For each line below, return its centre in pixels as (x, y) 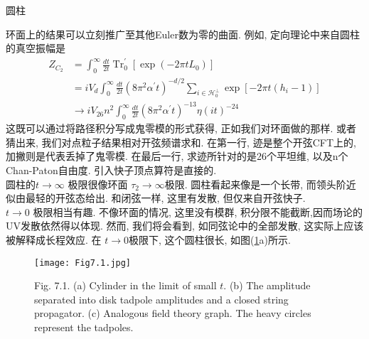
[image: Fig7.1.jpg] (83, 263)
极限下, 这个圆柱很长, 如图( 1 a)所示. (210, 239)
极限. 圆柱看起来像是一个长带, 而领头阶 (255, 184)
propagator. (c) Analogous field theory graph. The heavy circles (173, 313)
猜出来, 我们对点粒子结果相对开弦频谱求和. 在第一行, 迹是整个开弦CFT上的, (181, 142)
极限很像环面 (98, 184)
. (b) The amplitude (267, 285)
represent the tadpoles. (84, 327)
